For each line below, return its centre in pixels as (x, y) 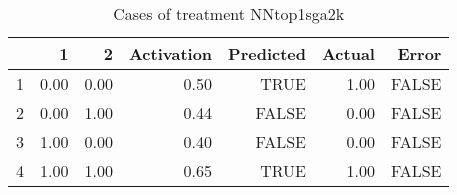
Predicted (267, 53)
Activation (170, 53)
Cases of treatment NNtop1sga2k (229, 13)
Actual (348, 53)
